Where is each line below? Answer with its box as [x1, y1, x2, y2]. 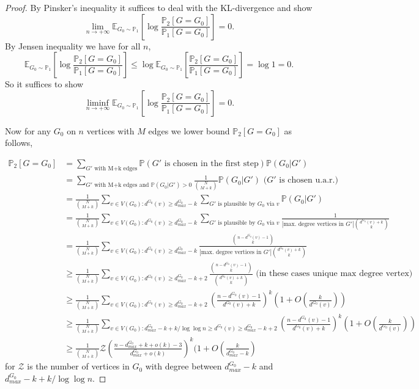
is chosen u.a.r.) [279, 176, 338, 185]
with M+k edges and [94, 182, 149, 189]
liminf [87, 98, 109, 107]
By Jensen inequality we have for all [5, 39, 141, 52]
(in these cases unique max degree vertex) [256, 269, 413, 278]
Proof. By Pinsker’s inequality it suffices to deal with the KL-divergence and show [5, 1, 313, 13]
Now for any [5, 124, 51, 137]
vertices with [86, 124, 135, 137]
